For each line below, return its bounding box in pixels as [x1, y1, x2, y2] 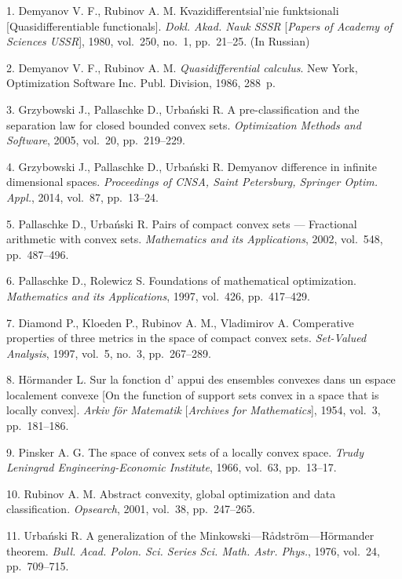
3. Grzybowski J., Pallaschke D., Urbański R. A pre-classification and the [6, 100, 360, 117]
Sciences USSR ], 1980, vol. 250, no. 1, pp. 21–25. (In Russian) [6, 33, 310, 49]
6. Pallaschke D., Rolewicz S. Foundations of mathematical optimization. [6, 272, 356, 289]
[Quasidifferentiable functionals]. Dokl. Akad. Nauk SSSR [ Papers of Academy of [6, 17, 393, 34]
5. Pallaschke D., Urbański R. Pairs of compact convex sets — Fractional [6, 215, 357, 231]
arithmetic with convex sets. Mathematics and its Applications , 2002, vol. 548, [6, 231, 383, 247]
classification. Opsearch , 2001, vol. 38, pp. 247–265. [6, 501, 255, 517]
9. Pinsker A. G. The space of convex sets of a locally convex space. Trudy [6, 443, 364, 460]
